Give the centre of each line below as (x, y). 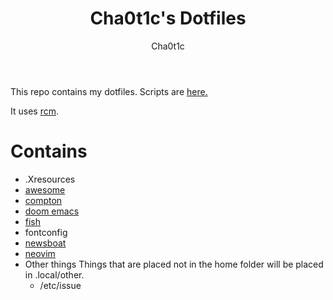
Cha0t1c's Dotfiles (168, 18)
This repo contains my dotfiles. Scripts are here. (109, 91)
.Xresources (50, 179)
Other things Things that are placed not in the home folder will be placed (174, 264)
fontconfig (46, 232)
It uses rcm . (34, 111)
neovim (40, 253)
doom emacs (52, 211)
